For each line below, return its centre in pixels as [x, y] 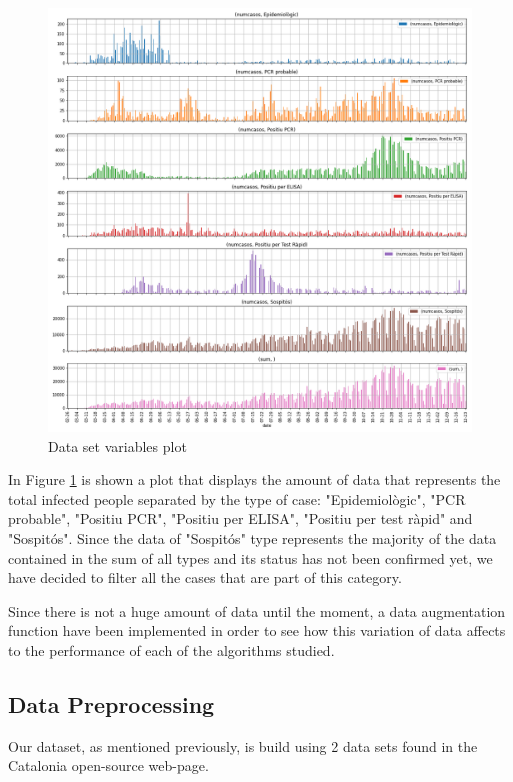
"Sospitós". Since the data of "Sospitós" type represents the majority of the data [252, 537]
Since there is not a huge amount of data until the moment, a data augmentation [257, 610]
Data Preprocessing [111, 703]
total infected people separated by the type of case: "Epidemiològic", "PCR [237, 498]
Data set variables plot [117, 445]
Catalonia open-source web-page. [108, 765]
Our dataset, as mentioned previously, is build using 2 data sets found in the [243, 745]
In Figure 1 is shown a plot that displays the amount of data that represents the [254, 479]
